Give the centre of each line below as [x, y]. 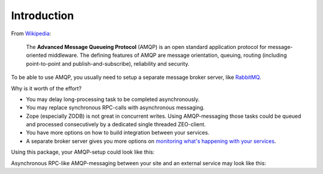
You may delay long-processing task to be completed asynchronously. [113, 99]
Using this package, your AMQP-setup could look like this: [83, 152]
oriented [36, 55]
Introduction [42, 16]
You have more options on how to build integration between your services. [118, 133]
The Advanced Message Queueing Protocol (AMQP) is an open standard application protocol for [146, 47]
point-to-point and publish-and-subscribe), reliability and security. [108, 63]
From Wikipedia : [31, 33]
